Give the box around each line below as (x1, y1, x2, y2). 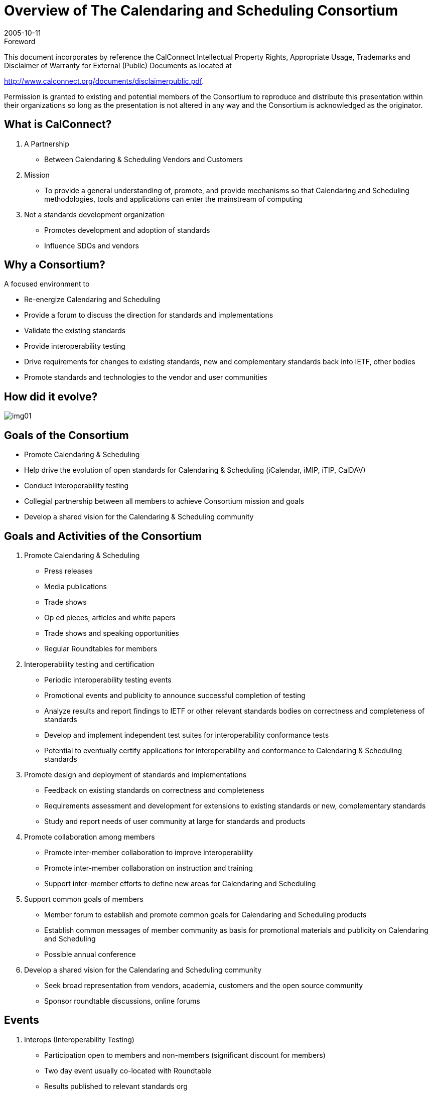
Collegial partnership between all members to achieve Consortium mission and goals (24, 497, 304, 506)
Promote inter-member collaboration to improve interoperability (44, 848, 253, 857)
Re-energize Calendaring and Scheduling (24, 295, 161, 304)
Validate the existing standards (24, 326, 126, 335)
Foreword (4, 37, 36, 46)
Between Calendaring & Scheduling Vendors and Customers (44, 155, 243, 164)
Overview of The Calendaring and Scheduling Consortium (4, 2, 398, 19)
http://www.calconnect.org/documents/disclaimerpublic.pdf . (4, 76, 204, 85)
